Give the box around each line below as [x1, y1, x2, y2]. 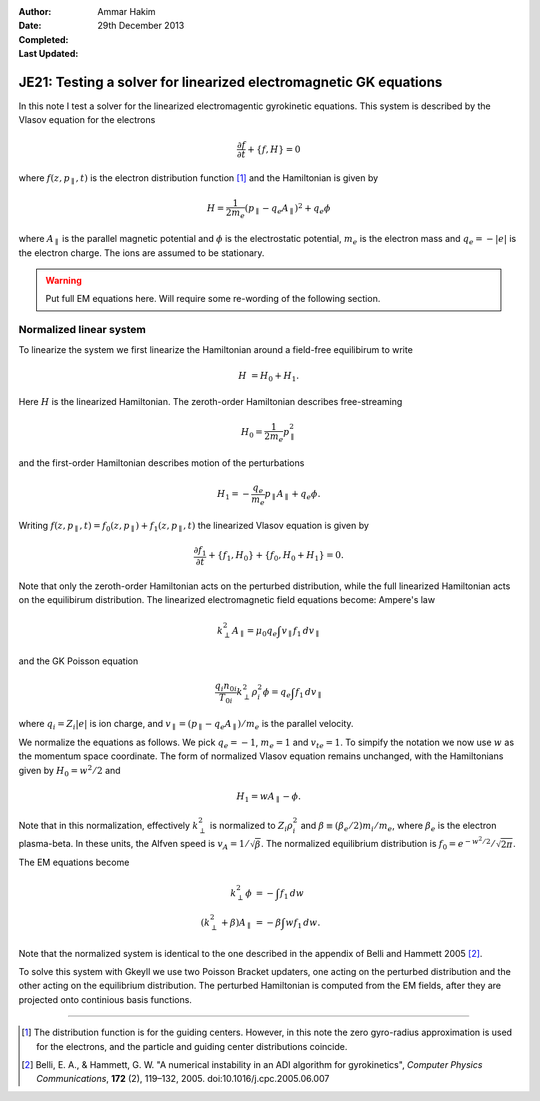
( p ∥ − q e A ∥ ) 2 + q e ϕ [244, 201, 331, 216]
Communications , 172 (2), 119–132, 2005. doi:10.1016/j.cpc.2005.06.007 [36, 1073, 330, 1085]
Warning [45, 274, 82, 286]
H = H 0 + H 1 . [238, 370, 300, 384]
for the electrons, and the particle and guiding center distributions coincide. [36, 1040, 348, 1052]
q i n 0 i [214, 680, 237, 694]
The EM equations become [18, 856, 130, 869]
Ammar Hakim [97, 6, 156, 17]
